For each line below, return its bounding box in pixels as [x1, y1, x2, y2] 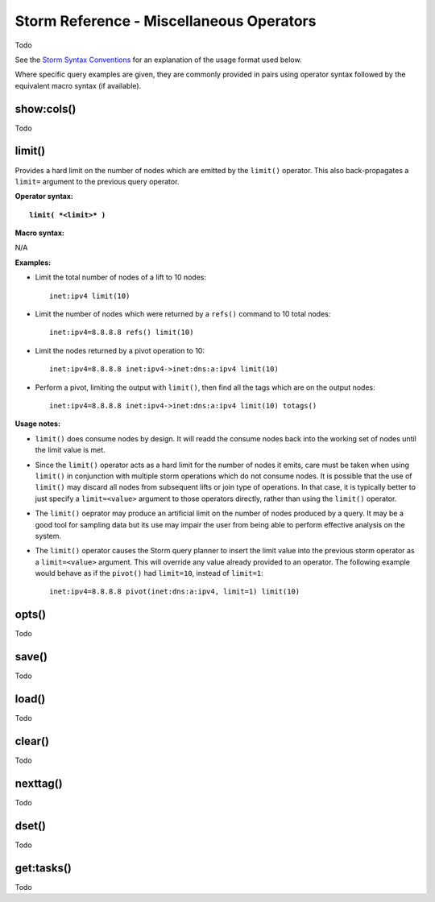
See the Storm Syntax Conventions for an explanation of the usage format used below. [14, 55, 302, 64]
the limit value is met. [35, 445, 106, 455]
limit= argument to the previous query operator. [14, 176, 180, 186]
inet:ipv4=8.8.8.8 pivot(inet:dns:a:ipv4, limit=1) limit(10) [49, 587, 300, 596]
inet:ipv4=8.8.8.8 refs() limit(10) [49, 328, 194, 337]
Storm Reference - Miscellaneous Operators [14, 12, 317, 30]
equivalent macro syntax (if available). [14, 81, 142, 90]
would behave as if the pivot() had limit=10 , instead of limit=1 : [35, 569, 263, 578]
